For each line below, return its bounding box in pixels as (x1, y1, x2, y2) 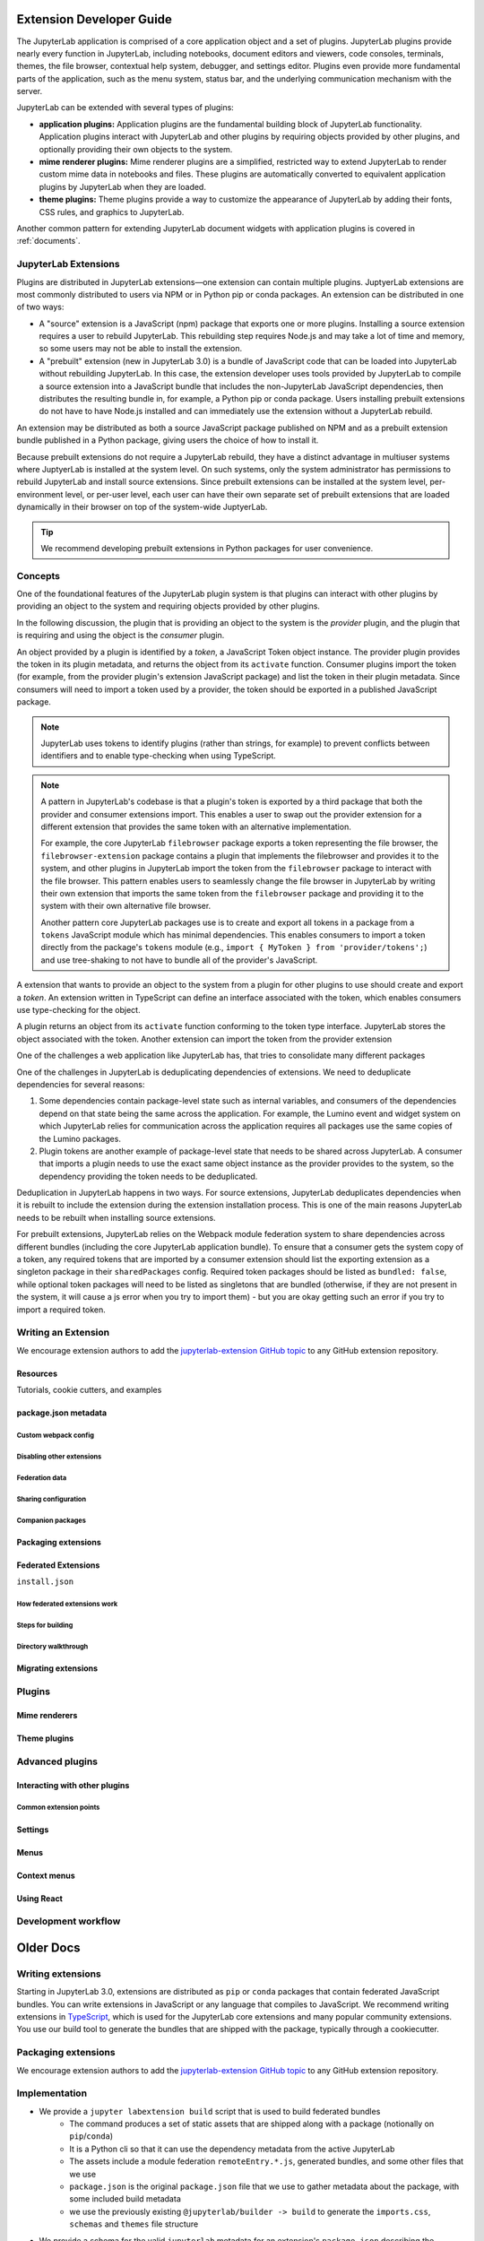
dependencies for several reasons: (16, 1078, 145, 1089)
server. (16, 86, 43, 97)
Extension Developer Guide (16, 12, 172, 27)
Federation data (16, 1473, 67, 1483)
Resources (16, 1368, 58, 1379)
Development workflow (16, 1915, 121, 1927)
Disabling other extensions (16, 1452, 102, 1461)
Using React (16, 1892, 63, 1904)
